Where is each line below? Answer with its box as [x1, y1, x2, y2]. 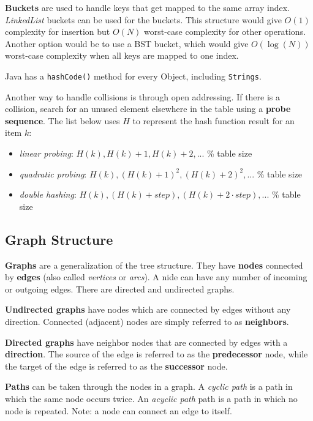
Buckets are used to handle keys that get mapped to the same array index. [5, 1, 290, 13]
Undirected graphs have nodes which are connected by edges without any [5, 303, 291, 316]
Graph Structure [5, 229, 113, 248]
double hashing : [19, 188, 77, 201]
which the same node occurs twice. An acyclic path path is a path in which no [5, 392, 298, 404]
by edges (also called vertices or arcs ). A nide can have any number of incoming [5, 270, 307, 283]
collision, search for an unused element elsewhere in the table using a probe [5, 102, 291, 115]
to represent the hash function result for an [132, 114, 295, 127]
